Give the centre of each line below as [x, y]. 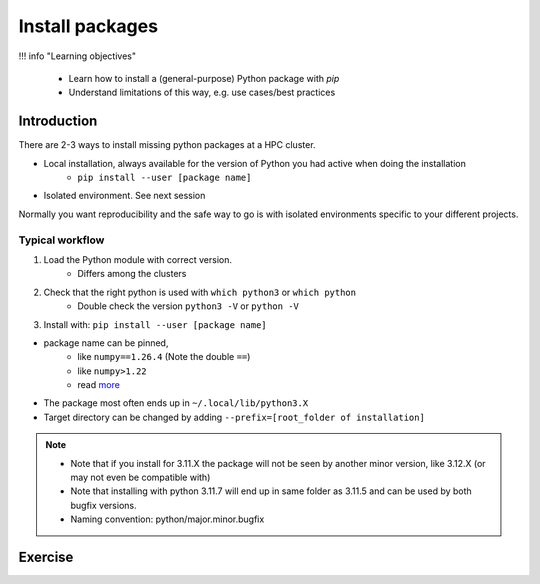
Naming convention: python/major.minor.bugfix [167, 519]
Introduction [58, 121]
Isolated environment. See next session [124, 196]
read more [98, 385]
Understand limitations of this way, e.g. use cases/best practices [202, 92]
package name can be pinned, [106, 342]
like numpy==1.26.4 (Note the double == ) [164, 357]
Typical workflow [61, 240]
